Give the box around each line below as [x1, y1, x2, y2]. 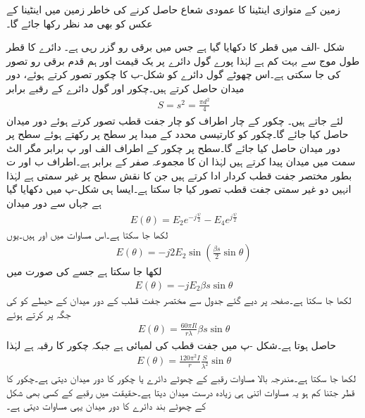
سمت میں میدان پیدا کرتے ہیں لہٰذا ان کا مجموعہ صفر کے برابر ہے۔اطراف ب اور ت [6, 154, 356, 169]
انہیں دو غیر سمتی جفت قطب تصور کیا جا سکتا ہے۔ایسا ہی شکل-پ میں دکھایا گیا [6, 182, 352, 196]
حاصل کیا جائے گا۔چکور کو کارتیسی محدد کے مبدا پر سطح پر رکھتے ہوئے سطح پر [6, 127, 349, 141]
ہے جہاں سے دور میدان [6, 196, 101, 210]
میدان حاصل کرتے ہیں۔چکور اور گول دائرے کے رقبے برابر [6, 80, 245, 95]
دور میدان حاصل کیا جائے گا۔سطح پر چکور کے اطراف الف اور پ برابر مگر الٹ [6, 140, 340, 155]
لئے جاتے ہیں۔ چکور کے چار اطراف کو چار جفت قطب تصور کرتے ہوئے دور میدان [6, 113, 343, 127]
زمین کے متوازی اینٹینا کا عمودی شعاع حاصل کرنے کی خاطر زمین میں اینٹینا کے [6, 2, 340, 16]
